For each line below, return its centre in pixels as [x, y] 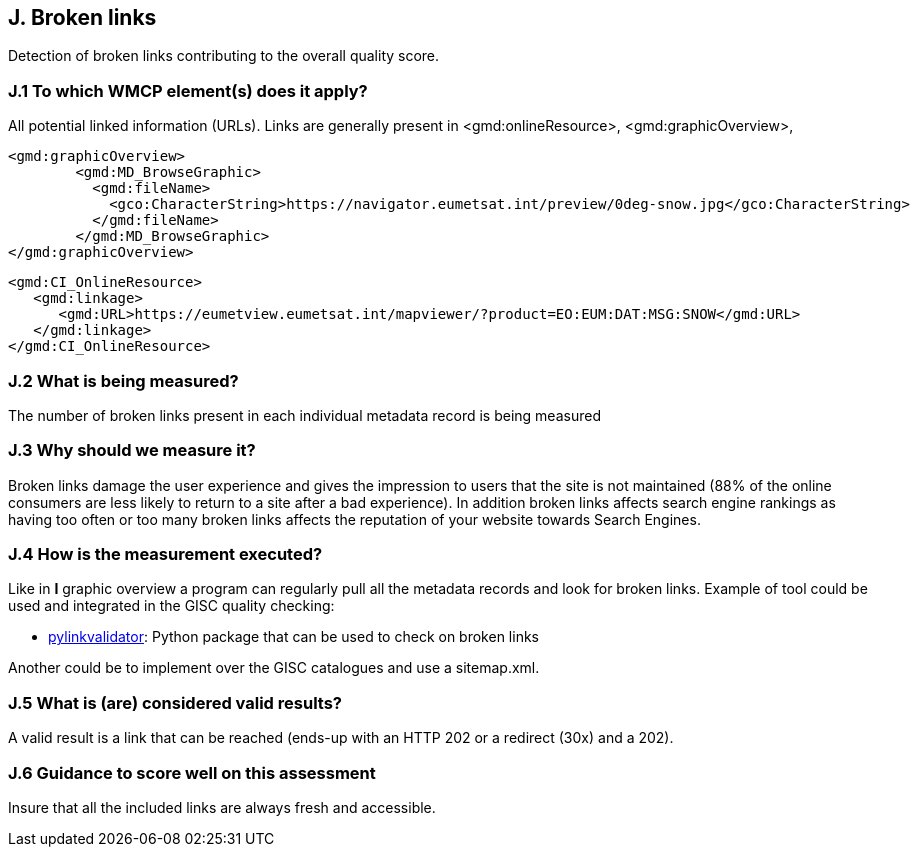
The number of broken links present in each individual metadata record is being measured [304, 415]
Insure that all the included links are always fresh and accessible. [222, 807]
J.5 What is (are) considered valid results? [175, 702]
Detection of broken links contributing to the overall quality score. [224, 56]
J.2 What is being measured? [123, 380]
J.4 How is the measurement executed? [165, 554]
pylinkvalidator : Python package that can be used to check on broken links [293, 637]
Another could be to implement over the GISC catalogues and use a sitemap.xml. [274, 668]
